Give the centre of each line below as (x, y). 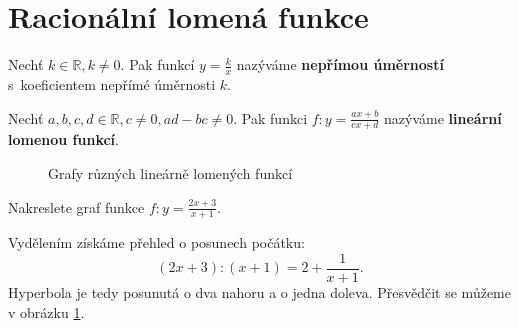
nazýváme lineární (443, 117)
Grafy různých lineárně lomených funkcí (170, 172)
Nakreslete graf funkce (76, 206)
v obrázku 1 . (46, 311)
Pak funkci (274, 117)
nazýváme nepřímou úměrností (340, 64)
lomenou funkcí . (63, 139)
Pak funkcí (162, 64)
